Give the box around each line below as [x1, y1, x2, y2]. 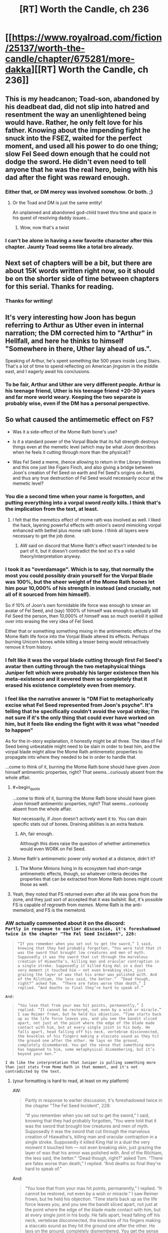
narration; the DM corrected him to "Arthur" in [5, 328, 153, 337]
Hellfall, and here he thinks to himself [5, 336, 124, 345]
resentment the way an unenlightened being [5, 110, 146, 119]
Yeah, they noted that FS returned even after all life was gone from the [12, 891, 158, 897]
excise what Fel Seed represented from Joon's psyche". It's [5, 701, 153, 709]
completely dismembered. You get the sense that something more [17, 1042, 155, 1047]
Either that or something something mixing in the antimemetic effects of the [5, 628, 161, 634]
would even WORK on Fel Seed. [20, 846, 86, 852]
